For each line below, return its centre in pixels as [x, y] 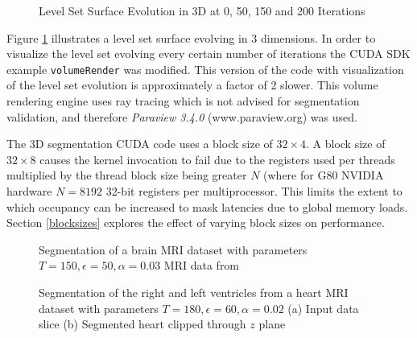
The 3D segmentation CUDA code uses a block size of [140, 144]
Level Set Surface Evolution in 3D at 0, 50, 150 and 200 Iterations [202, 10]
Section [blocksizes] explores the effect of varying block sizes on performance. [196, 223]
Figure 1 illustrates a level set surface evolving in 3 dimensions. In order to [191, 37]
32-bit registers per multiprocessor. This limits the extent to [254, 191]
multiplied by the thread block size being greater [127, 175]
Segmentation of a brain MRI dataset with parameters [173, 249]
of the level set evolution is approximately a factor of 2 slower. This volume [192, 85]
